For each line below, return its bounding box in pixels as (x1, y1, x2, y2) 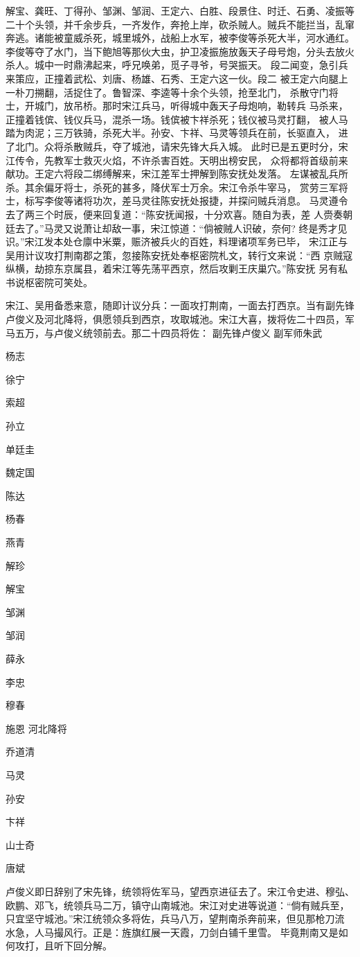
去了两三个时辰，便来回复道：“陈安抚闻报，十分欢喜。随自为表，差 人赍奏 (6, 207, 343, 221)
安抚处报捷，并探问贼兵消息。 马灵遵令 (170, 193, 348, 208)
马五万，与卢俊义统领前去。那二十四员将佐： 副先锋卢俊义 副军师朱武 (6, 325, 323, 340)
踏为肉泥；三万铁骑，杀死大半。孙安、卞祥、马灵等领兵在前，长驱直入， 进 (6, 125, 348, 140)
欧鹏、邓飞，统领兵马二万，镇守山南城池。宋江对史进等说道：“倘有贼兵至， (6, 897, 350, 912)
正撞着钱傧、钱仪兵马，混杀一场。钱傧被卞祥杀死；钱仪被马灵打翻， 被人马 (6, 112, 348, 126)
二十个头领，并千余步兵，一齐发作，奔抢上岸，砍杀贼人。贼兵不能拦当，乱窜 (6, 17, 354, 31)
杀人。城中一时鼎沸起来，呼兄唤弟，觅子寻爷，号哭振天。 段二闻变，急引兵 (6, 58, 348, 72)
